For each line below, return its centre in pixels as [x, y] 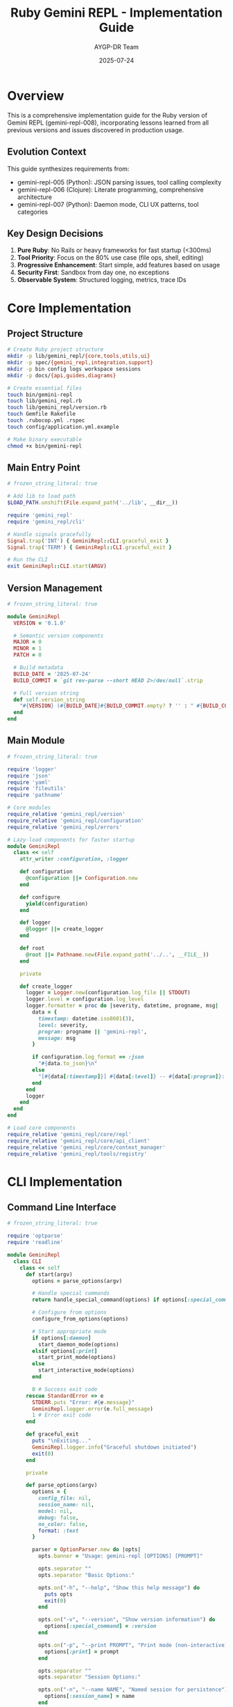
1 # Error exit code [62, 1415]
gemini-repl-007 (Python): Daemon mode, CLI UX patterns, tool [108, 204]
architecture [35, 197]
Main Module [36, 740]
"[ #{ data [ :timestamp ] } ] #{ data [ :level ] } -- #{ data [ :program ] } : [131, 1076]
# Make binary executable [44, 439]
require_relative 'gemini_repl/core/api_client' [79, 1141]
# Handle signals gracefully [49, 534]
